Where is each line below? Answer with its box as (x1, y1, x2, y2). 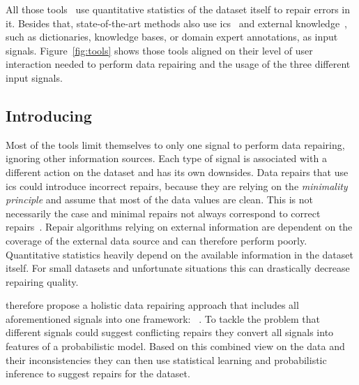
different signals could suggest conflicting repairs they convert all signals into (6, 325, 334, 340)
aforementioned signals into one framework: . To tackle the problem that (6, 311, 321, 326)
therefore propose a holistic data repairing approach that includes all (6, 298, 299, 312)
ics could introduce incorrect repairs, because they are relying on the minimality (6, 178, 348, 193)
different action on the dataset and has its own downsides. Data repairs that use (6, 164, 349, 179)
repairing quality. (6, 274, 79, 289)
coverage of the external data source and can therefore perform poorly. (6, 233, 307, 247)
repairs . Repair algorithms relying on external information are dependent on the (6, 219, 353, 234)
